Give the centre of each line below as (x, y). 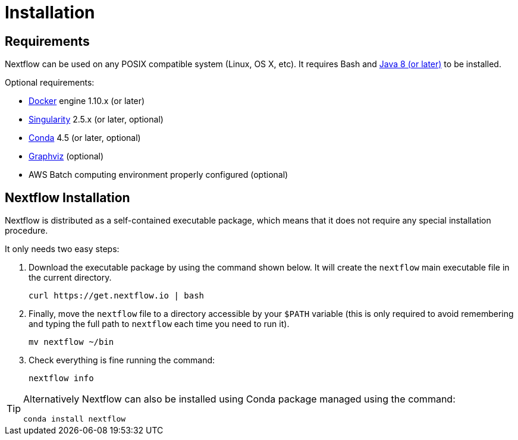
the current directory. (70, 278)
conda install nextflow (75, 419)
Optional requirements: (50, 83)
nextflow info (61, 378)
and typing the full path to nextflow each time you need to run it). (159, 324)
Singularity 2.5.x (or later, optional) (96, 120)
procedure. (26, 231)
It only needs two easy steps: (62, 249)
